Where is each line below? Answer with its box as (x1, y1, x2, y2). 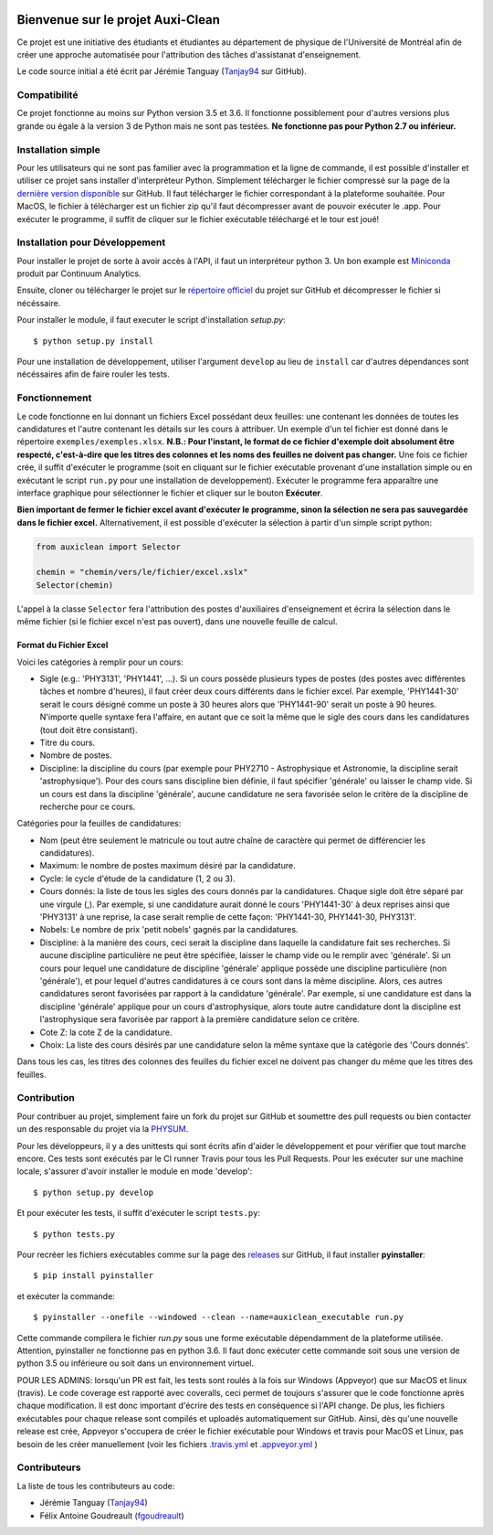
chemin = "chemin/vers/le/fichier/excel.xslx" (36, 567, 248, 578)
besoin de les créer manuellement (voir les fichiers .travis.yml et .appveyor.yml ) (16, 1438, 319, 1449)
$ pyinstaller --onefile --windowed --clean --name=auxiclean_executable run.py (33, 1312, 404, 1323)
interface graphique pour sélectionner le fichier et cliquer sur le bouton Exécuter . (16, 487, 323, 498)
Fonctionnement (16, 391, 92, 404)
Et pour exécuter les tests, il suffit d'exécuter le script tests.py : (16, 1208, 260, 1219)
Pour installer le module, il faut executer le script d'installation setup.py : (16, 314, 287, 325)
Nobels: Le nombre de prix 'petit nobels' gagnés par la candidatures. (39, 924, 299, 935)
